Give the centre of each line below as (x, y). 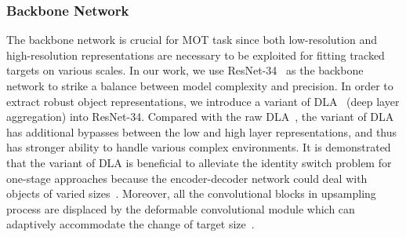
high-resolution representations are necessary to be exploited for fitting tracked (196, 55)
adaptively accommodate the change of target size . (130, 224)
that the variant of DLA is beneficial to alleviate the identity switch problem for (199, 162)
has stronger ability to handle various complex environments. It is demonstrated (199, 147)
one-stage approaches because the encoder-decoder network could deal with (187, 178)
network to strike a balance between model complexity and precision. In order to (200, 86)
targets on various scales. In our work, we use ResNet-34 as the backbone (185, 70)
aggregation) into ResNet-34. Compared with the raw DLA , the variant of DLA (200, 117)
